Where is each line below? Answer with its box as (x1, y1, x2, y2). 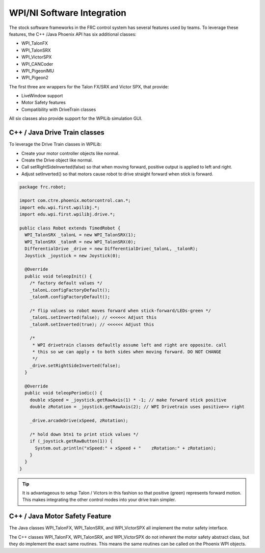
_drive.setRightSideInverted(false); (29, 362, 121, 368)
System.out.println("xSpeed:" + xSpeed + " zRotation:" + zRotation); (35, 445, 216, 451)
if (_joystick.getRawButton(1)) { (29, 439, 113, 444)
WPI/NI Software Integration (9, 7, 127, 18)
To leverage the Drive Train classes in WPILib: (9, 141, 102, 147)
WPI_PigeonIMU (21, 68, 54, 74)
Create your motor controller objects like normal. (21, 150, 120, 156)
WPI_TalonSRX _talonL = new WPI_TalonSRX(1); (25, 232, 136, 238)
